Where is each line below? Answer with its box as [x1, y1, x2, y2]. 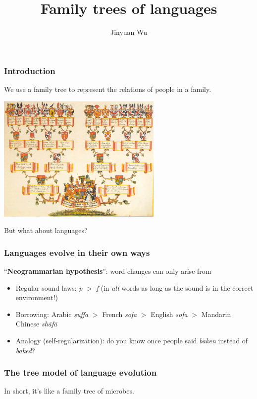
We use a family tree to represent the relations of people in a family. [4, 84, 211, 94]
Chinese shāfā [15, 319, 57, 329]
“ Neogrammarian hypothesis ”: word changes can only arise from [4, 266, 211, 276]
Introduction [4, 64, 55, 77]
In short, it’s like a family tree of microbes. [4, 386, 134, 396]
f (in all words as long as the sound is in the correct [96, 282, 254, 293]
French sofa [102, 309, 137, 319]
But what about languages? [4, 225, 88, 236]
